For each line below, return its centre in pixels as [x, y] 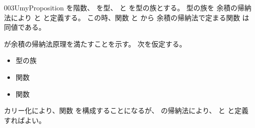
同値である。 [25, 27]
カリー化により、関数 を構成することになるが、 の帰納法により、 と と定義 [126, 110]
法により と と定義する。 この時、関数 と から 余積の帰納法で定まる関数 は [127, 17]
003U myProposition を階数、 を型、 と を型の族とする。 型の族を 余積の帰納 [128, 7]
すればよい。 [25, 120]
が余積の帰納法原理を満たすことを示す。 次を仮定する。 [95, 43]
